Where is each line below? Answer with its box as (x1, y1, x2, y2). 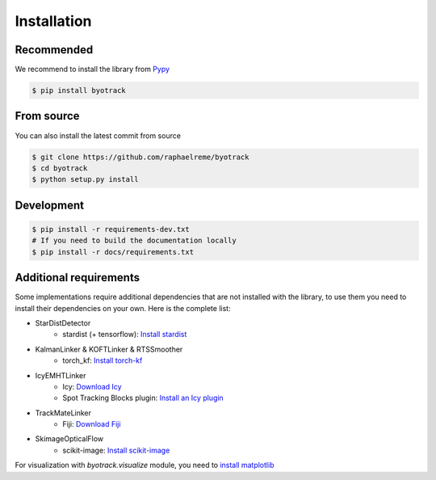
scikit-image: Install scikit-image (62, 445, 170, 455)
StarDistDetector (35, 318, 91, 327)
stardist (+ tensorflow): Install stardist (62, 330, 187, 339)
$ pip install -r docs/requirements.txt (31, 247, 194, 256)
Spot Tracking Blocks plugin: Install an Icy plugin (62, 393, 224, 403)
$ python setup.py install (31, 175, 139, 184)
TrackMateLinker (35, 408, 92, 418)
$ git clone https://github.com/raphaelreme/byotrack (31, 152, 249, 162)
